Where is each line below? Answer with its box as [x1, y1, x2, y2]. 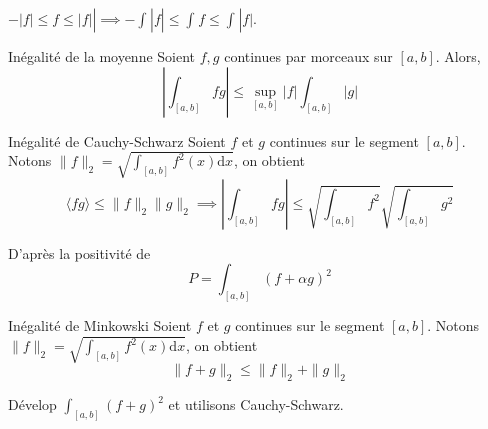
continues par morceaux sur [224, 46, 393, 66]
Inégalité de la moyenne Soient [8, 46, 196, 66]
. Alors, [435, 46, 481, 66]
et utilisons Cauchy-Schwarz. [168, 394, 344, 415]
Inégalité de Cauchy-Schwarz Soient [8, 130, 226, 151]
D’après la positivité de [8, 242, 151, 263]
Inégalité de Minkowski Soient [8, 315, 192, 336]
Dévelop [8, 394, 57, 415]
